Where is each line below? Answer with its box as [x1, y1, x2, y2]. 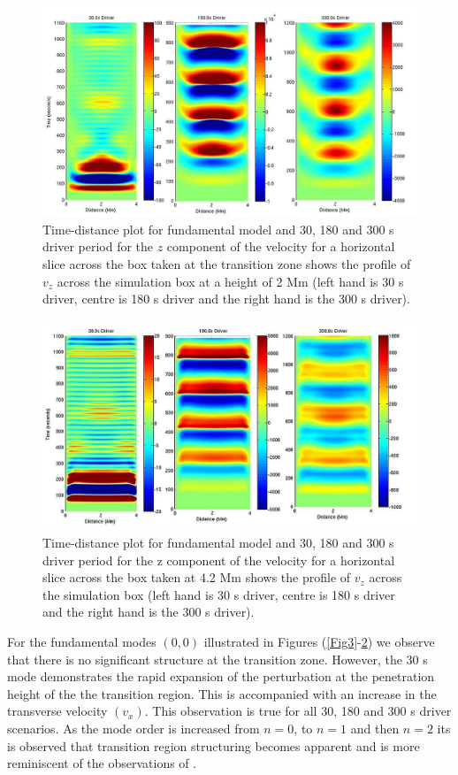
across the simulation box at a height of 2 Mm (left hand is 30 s [57, 272, 404, 290]
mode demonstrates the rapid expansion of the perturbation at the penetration [7, 667, 435, 686]
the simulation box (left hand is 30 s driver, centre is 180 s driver [42, 585, 395, 603]
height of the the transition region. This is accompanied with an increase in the [7, 684, 437, 702]
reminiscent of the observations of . [7, 754, 197, 772]
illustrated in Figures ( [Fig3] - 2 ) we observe [203, 633, 435, 651]
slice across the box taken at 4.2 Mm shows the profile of [42, 568, 351, 587]
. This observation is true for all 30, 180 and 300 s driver [144, 702, 452, 720]
